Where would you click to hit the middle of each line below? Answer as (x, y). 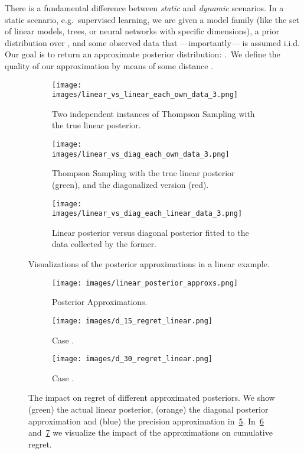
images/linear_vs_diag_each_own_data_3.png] (141, 154)
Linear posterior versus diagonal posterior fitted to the (151, 232)
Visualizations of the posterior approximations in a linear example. (149, 264)
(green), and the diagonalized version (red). (130, 184)
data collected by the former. (104, 244)
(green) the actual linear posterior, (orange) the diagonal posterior (148, 409)
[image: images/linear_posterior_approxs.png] (145, 283)
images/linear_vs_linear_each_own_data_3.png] (145, 95)
